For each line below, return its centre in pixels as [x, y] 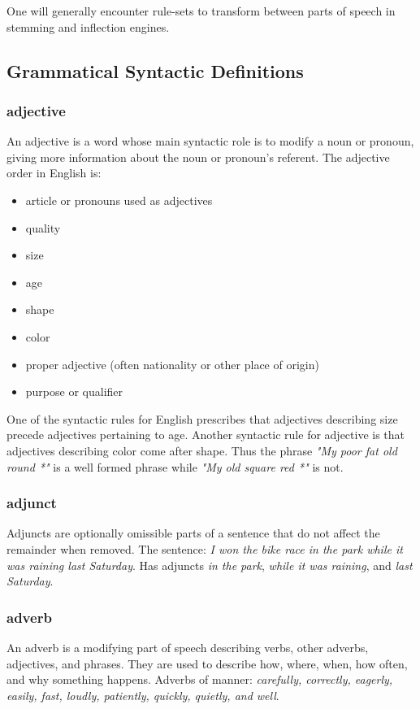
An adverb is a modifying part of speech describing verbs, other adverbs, [188, 647]
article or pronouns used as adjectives [119, 200]
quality [43, 227]
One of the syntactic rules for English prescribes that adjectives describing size [202, 418]
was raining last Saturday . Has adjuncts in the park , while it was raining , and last [210, 565]
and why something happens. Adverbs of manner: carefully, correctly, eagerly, [200, 679]
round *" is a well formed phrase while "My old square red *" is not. [175, 466]
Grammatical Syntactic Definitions [155, 70]
